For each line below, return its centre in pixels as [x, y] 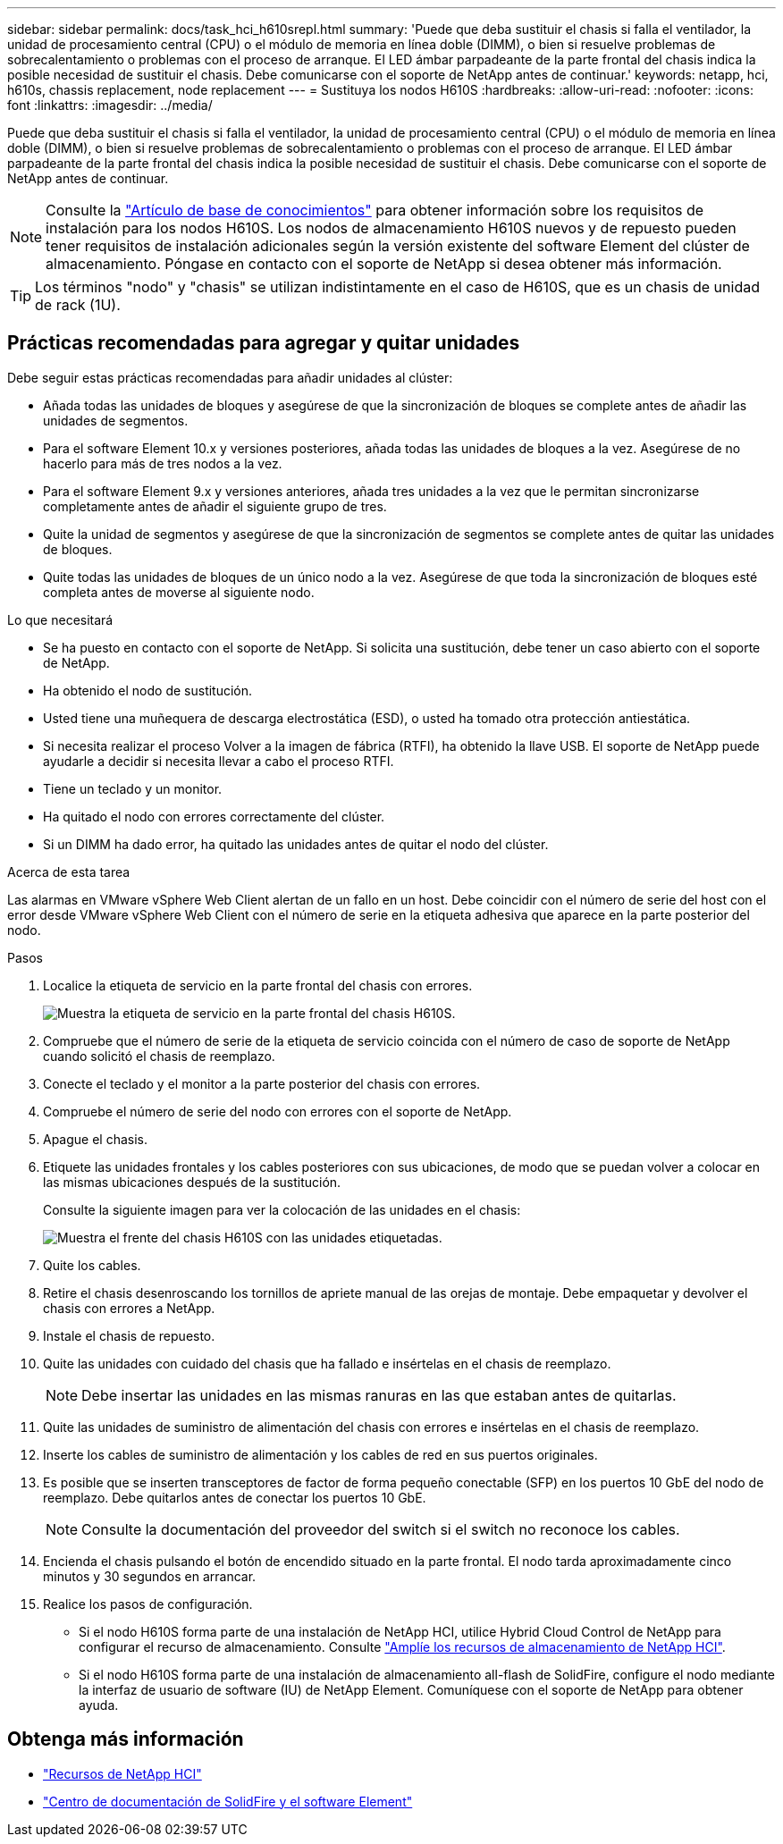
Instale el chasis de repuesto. [129, 1335]
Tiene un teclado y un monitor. [133, 788]
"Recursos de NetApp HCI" [122, 1773]
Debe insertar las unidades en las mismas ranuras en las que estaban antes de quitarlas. [379, 1395]
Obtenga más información [126, 1739]
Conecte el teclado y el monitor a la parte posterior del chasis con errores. [262, 1083]
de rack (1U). [78, 305]
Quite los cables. [92, 1265]
